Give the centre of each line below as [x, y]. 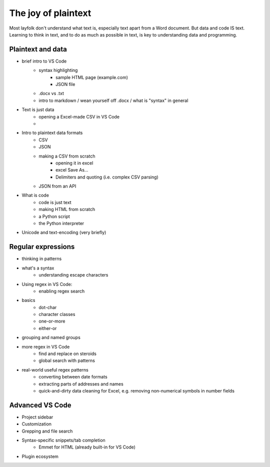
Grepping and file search [47, 431]
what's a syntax [38, 268]
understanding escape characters [73, 275]
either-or [48, 328]
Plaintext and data [38, 49]
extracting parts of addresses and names [81, 384]
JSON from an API [57, 186]
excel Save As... [72, 170]
